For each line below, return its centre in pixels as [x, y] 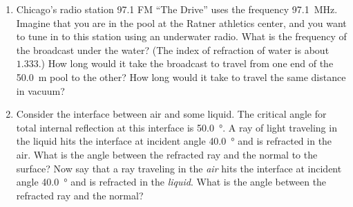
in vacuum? [40, 90]
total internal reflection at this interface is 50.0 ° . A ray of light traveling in [176, 127]
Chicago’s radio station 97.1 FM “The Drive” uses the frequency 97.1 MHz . [177, 9]
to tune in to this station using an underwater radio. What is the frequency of [181, 36]
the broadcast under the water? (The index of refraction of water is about [173, 49]
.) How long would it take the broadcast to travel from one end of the [186, 63]
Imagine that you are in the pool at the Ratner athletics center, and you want [181, 22]
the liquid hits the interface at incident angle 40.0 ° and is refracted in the [174, 141]
